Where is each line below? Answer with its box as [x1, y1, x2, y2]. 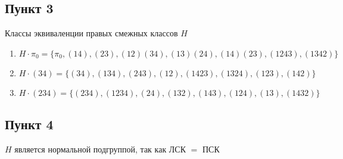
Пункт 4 [5, 115, 54, 133]
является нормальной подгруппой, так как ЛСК [14, 143, 186, 155]
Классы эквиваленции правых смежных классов [5, 27, 178, 39]
